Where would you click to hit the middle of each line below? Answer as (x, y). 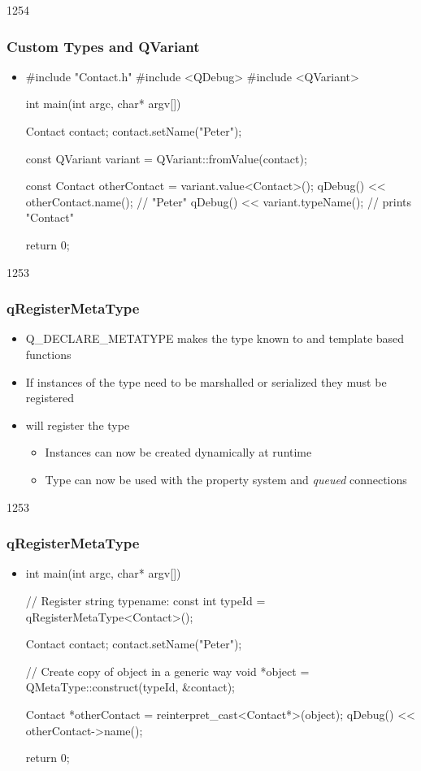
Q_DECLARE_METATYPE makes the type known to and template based (215, 338)
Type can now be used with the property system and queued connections (226, 479)
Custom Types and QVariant (103, 46)
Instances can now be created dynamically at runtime (178, 452)
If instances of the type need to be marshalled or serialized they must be (206, 381)
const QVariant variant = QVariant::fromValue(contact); (166, 158)
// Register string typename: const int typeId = (145, 600)
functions (48, 354)
